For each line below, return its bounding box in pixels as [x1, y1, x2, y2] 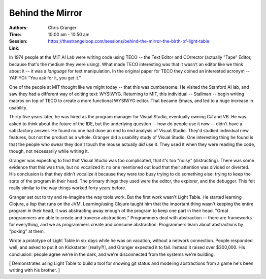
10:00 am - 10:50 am [48, 31, 90, 37]
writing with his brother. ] [9, 267, 60, 273]
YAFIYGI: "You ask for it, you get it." [9, 75, 81, 81]
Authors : [9, 25, 28, 31]
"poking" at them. [9, 228, 45, 234]
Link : [9, 45, 20, 51]
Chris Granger [48, 25, 77, 31]
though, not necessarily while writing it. [9, 148, 89, 154]
